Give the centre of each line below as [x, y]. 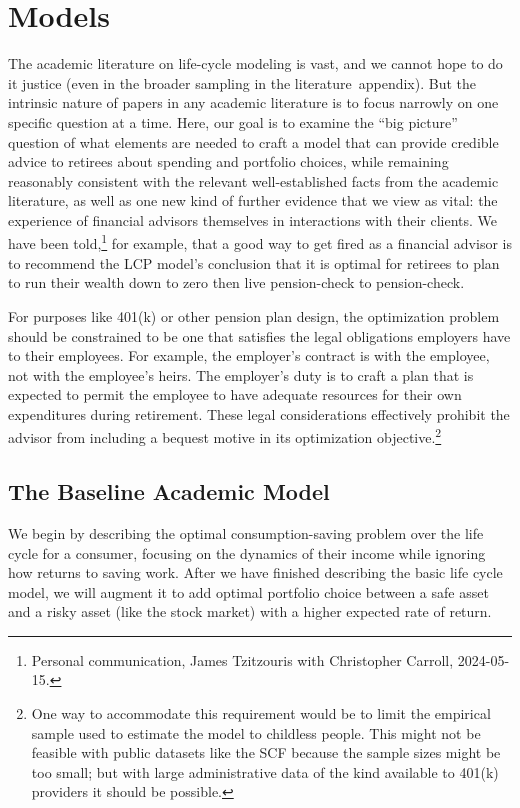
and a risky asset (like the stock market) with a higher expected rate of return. [250, 611]
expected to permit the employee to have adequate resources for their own [235, 394]
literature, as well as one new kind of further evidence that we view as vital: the [253, 200]
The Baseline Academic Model [169, 491]
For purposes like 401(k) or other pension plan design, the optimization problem [254, 315]
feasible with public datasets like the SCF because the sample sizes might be [266, 752]
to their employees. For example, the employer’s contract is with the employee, [249, 355]
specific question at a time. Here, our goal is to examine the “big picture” [233, 121]
